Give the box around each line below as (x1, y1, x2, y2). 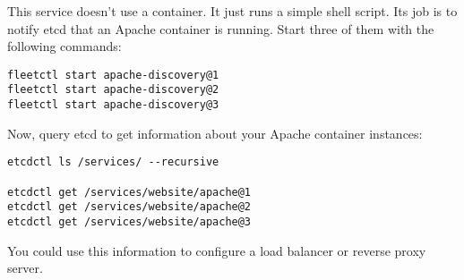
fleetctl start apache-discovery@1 (7, 68, 219, 81)
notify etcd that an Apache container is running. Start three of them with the (7, 19, 434, 38)
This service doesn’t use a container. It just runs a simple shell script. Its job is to (7, 2, 458, 20)
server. (7, 259, 43, 277)
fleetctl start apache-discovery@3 (7, 98, 219, 112)
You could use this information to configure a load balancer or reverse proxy (7, 241, 426, 259)
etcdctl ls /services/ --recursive (7, 156, 219, 169)
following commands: (7, 37, 122, 55)
